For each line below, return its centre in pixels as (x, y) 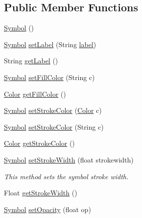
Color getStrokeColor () (39, 143)
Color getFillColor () (35, 94)
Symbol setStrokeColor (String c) (54, 126)
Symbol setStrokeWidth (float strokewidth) (69, 159)
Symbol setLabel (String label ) (50, 44)
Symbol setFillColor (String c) (49, 77)
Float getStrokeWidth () (41, 193)
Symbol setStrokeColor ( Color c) (53, 110)
